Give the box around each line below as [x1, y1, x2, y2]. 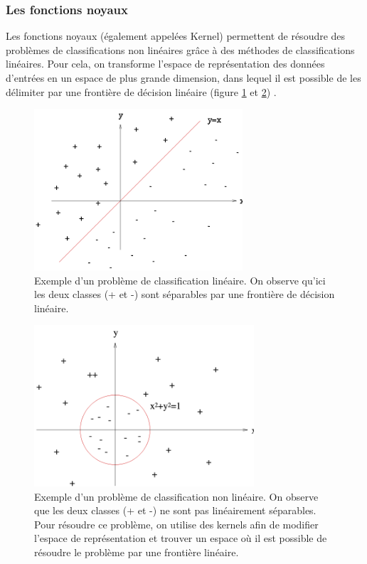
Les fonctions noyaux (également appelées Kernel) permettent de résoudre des [6, 28, 346, 43]
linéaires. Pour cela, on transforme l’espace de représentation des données [6, 56, 325, 71]
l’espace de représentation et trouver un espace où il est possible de [34, 531, 327, 546]
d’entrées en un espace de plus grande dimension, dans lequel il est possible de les [6, 70, 361, 85]
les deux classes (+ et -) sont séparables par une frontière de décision [34, 287, 335, 302]
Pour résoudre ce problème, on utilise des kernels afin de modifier [34, 516, 319, 531]
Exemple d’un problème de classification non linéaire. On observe [34, 489, 319, 504]
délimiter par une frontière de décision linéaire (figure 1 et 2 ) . [6, 84, 277, 99]
